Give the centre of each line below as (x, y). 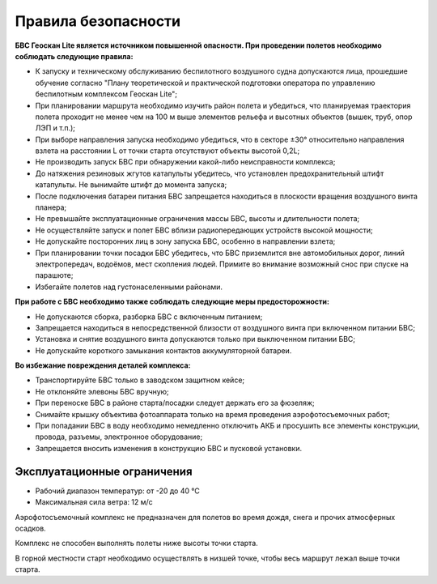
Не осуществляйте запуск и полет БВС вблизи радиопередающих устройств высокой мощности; (204, 230)
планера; (51, 207)
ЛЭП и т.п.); (55, 128)
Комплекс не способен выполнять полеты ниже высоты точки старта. (136, 544)
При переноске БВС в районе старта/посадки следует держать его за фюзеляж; (175, 403)
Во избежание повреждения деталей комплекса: (103, 365)
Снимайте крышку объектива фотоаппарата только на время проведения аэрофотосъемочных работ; (212, 414)
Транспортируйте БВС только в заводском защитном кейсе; (140, 380)
